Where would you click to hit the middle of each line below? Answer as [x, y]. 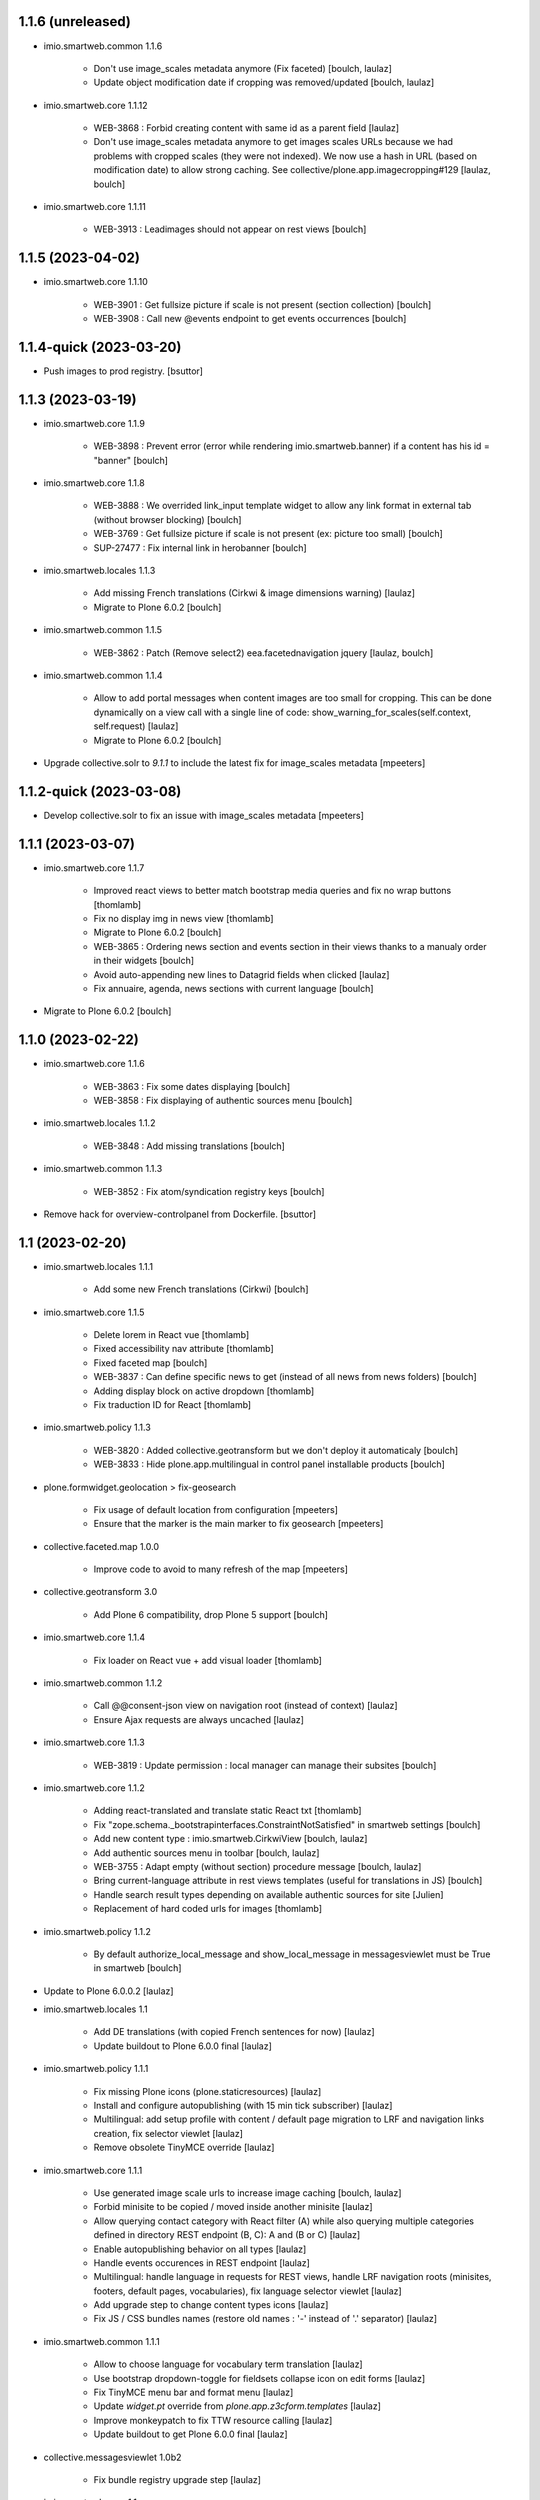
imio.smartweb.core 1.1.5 [94, 1312]
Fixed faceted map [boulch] [150, 1362]
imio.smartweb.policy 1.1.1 [96, 2069]
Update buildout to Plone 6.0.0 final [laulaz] [182, 2046]
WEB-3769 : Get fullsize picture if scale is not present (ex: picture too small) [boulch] [268, 534]
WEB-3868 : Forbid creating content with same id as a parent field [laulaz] [246, 128]
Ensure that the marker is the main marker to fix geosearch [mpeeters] [238, 1524]
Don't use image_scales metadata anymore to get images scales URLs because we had [273, 142]
